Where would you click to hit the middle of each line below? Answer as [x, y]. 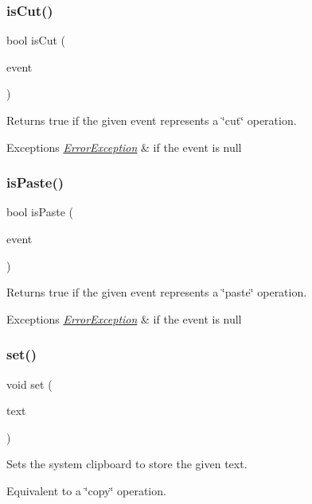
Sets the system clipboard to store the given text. [127, 464]
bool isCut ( [36, 40]
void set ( [29, 384]
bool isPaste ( [40, 212]
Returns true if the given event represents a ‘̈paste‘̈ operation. [157, 292]
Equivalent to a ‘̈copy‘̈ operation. [86, 490]
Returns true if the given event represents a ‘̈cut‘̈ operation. [152, 120]
